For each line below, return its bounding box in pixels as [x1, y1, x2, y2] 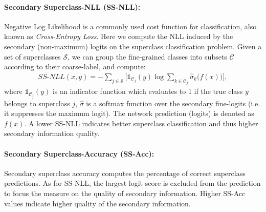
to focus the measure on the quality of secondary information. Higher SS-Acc [4, 187, 246, 198]
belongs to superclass [4, 98, 70, 108]
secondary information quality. [4, 128, 100, 139]
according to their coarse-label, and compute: [4, 61, 146, 72]
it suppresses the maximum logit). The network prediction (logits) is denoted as [4, 108, 254, 119]
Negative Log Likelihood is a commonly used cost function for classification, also [4, 21, 257, 31]
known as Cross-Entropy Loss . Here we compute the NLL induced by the [4, 31, 233, 42]
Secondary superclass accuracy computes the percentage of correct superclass [4, 167, 246, 178]
